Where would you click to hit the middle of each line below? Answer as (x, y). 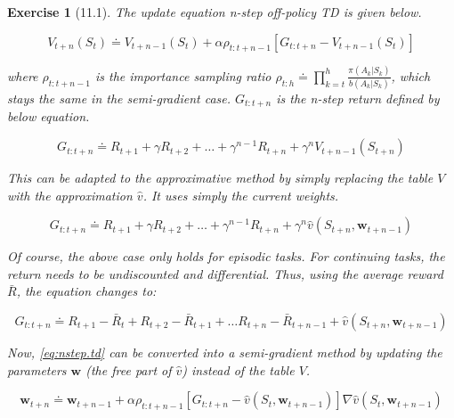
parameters (37, 369)
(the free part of (129, 369)
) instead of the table (238, 369)
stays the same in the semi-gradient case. (119, 98)
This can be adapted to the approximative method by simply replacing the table (220, 178)
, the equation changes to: (86, 291)
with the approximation (70, 195)
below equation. (49, 116)
